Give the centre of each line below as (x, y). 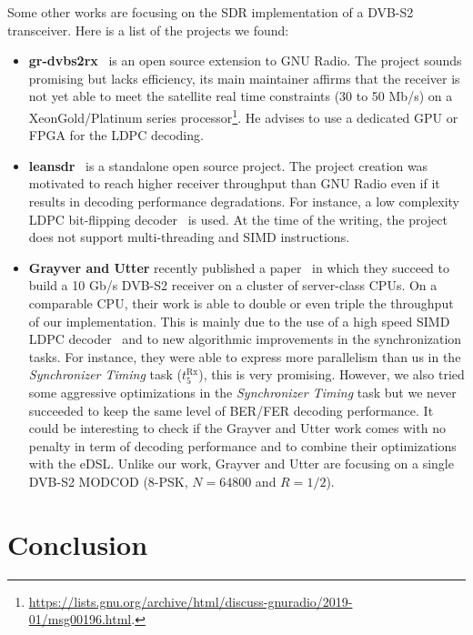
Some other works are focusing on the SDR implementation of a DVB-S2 (211, 12)
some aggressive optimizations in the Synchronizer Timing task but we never (242, 393)
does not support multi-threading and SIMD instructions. (189, 237)
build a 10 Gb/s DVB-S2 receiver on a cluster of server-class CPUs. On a (233, 285)
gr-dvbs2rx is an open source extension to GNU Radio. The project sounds (245, 60)
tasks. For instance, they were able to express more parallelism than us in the (245, 356)
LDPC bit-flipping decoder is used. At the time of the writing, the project (238, 219)
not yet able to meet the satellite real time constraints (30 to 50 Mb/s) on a (241, 96)
